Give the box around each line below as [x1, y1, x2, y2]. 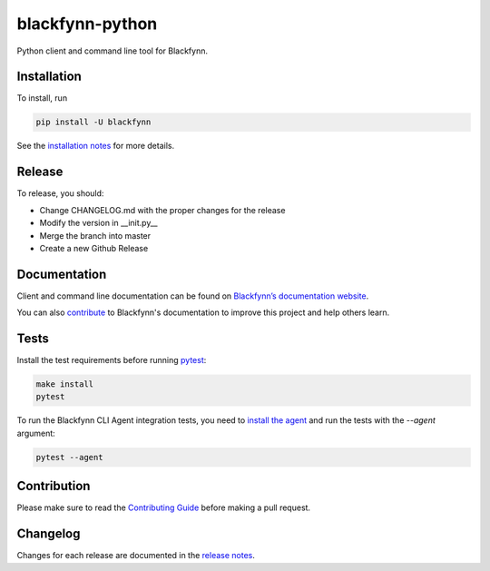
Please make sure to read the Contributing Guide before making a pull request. [16, 502, 311, 513]
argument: [16, 428, 56, 438]
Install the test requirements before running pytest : [16, 355, 207, 366]
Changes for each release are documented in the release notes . [16, 550, 256, 561]
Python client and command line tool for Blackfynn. [16, 45, 209, 56]
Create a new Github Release [39, 242, 149, 253]
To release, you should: [16, 188, 104, 199]
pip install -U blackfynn [35, 117, 152, 127]
